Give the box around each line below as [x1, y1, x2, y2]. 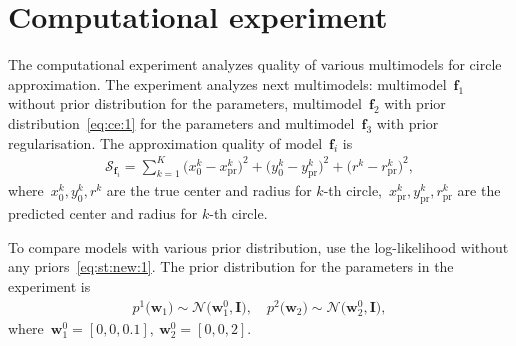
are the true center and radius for [106, 180, 312, 201]
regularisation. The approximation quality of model [8, 132, 323, 153]
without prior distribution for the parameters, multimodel [8, 93, 362, 114]
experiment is [8, 276, 91, 296]
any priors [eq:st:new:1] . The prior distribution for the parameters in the [8, 256, 454, 277]
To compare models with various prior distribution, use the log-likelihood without [8, 236, 509, 257]
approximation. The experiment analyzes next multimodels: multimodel [8, 73, 447, 94]
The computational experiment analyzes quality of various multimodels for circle [8, 54, 502, 75]
